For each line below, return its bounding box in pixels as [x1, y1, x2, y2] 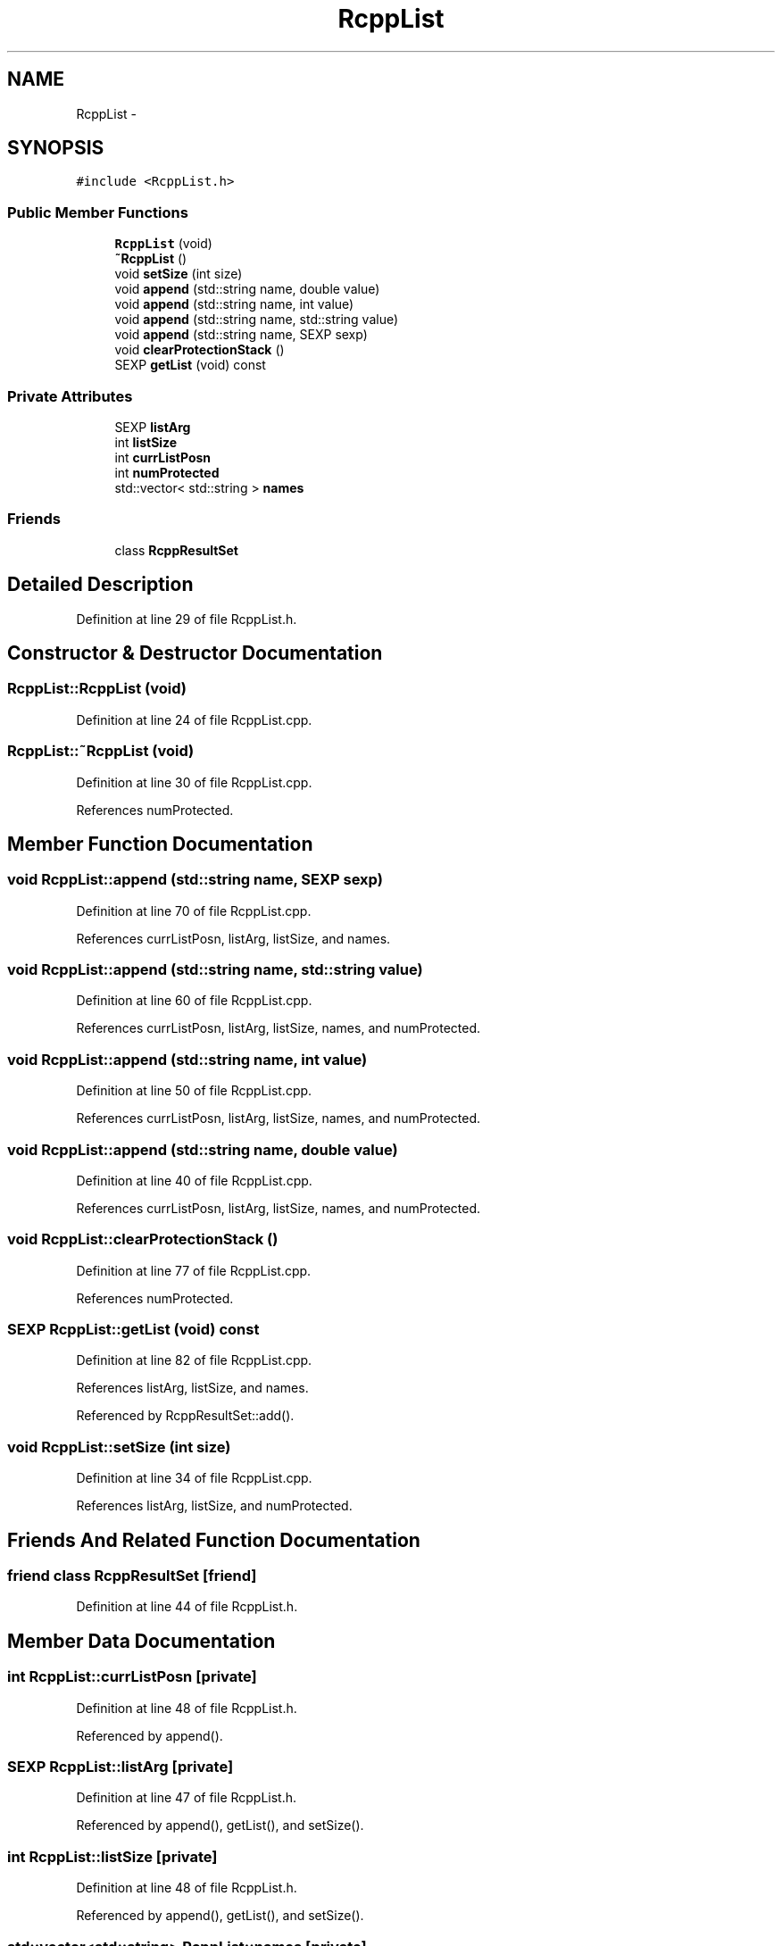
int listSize [114, 434, 178, 450]
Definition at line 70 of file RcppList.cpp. [76, 902, 312, 919]
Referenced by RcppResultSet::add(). [76, 1408, 295, 1424]
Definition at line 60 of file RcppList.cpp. [76, 993, 312, 1009]
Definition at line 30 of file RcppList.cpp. [76, 774, 312, 790]
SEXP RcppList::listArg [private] [7, 1758, 234, 1776]
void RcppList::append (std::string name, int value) [7, 1050, 368, 1069]
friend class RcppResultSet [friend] [7, 1567, 257, 1585]
